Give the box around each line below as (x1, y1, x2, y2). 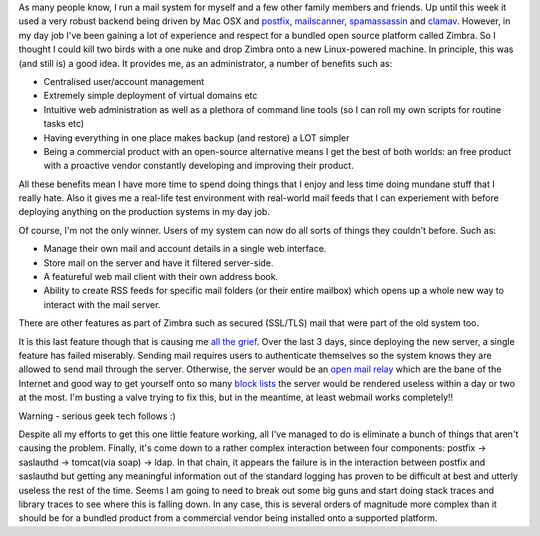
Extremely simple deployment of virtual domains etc (43, 90, 258, 102)
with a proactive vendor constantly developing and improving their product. (43, 160, 354, 172)
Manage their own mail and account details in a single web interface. (43, 243, 327, 255)
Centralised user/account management (43, 75, 205, 87)
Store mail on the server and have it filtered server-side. (43, 256, 274, 269)
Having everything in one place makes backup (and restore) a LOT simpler (43, 131, 350, 144)
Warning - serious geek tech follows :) (18, 410, 176, 422)
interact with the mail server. (43, 298, 161, 310)
